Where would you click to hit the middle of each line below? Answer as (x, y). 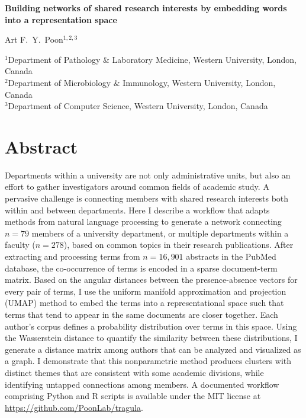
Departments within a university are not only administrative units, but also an (148, 175)
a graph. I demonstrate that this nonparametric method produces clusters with (148, 361)
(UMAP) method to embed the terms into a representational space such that (144, 303)
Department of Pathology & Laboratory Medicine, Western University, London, (152, 59)
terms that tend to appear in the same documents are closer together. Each (141, 314)
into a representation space (61, 19)
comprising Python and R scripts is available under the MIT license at (133, 396)
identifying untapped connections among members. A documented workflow (142, 384)
